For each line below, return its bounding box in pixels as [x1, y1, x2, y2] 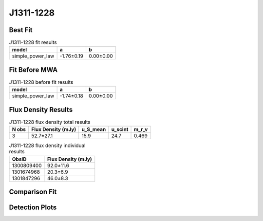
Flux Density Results [9, 105, 73, 114]
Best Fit [9, 26, 33, 34]
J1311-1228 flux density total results [9, 119, 91, 126]
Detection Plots [9, 203, 57, 212]
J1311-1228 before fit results [9, 79, 74, 86]
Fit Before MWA [9, 66, 58, 74]
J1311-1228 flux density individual [9, 142, 86, 149]
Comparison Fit [9, 188, 57, 196]
